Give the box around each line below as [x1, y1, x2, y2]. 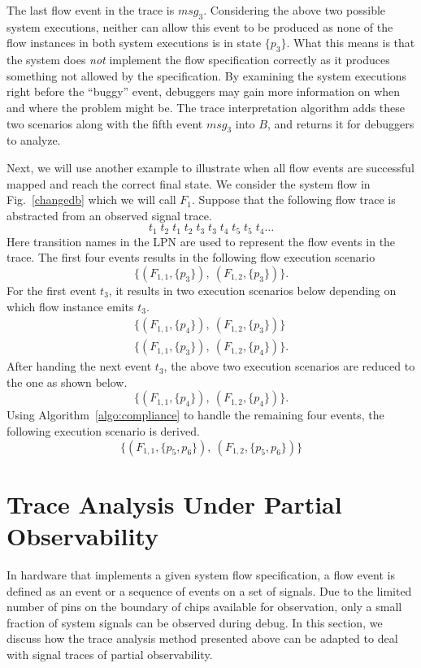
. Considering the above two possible [203, 2, 386, 18]
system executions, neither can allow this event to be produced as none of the [7, 18, 393, 35]
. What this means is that [286, 34, 415, 51]
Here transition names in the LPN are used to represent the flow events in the [7, 232, 396, 249]
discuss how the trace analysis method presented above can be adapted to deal [7, 630, 398, 647]
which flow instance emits [7, 297, 134, 314]
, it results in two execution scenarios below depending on [108, 281, 397, 298]
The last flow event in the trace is [7, 2, 175, 18]
